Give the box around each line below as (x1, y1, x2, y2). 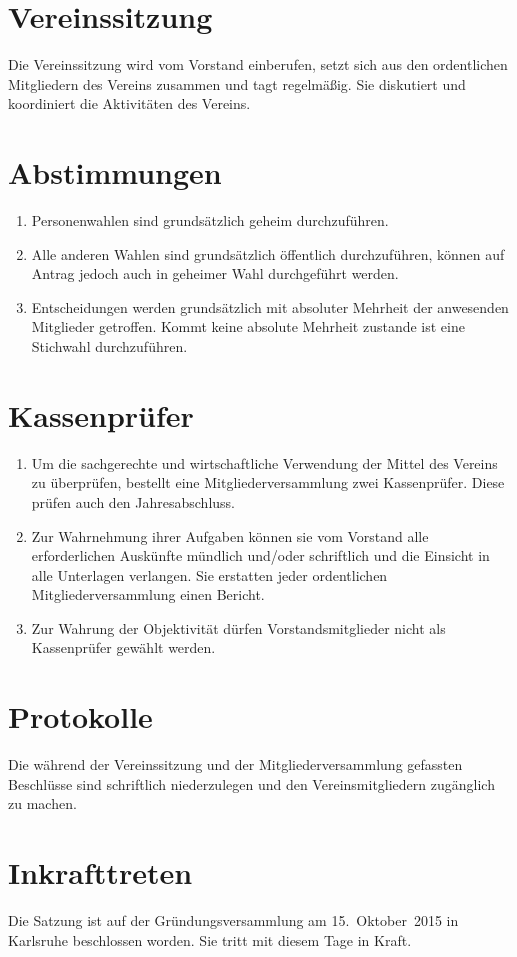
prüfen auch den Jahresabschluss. (31, 491, 236, 512)
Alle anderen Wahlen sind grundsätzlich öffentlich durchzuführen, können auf (31, 243, 505, 264)
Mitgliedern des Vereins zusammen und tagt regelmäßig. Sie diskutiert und (8, 73, 466, 94)
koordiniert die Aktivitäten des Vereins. (8, 93, 251, 114)
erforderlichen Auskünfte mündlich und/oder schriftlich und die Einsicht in (31, 545, 490, 566)
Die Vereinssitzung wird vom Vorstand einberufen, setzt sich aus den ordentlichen (8, 54, 508, 75)
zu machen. (8, 793, 77, 814)
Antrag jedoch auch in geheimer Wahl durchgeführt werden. (31, 263, 399, 284)
